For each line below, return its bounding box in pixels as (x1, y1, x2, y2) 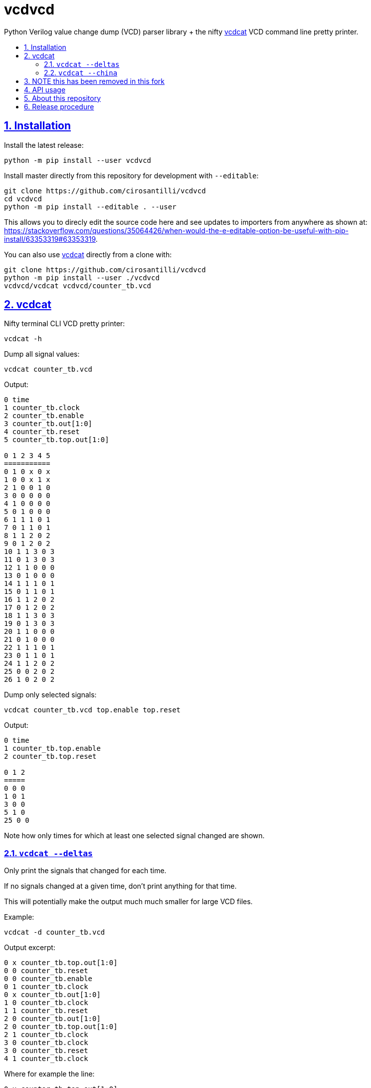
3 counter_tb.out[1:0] (4, 420, 93, 428)
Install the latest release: (4, 140, 84, 149)
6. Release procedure (24, 102, 94, 111)
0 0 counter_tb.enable (4, 975, 93, 983)
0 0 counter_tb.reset (4, 967, 88, 975)
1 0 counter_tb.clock (4, 999, 88, 1007)
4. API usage (24, 85, 66, 94)
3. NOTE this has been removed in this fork (24, 76, 165, 85)
